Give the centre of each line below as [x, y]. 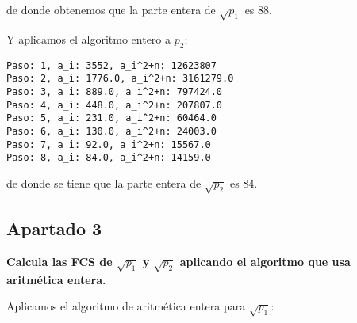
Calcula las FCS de [59, 261]
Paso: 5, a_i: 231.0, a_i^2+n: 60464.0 [111, 118]
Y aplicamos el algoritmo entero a [89, 38]
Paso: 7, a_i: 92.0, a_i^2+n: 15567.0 [109, 144]
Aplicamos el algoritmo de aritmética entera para [126, 306]
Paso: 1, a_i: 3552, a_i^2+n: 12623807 [111, 65]
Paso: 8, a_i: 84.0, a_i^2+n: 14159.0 [109, 158]
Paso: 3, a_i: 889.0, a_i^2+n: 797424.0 [115, 91]
